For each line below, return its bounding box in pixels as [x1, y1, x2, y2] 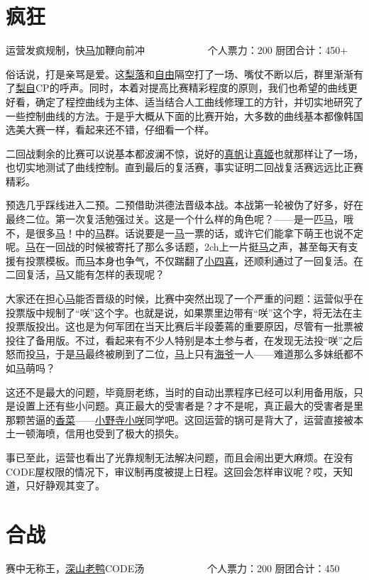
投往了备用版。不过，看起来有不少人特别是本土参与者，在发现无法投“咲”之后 [6, 332, 363, 347]
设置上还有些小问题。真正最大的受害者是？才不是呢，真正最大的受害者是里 [15, 398, 363, 413]
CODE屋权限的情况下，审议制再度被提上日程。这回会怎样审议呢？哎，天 [6, 464, 343, 478]
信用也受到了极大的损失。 [65, 426, 184, 441]
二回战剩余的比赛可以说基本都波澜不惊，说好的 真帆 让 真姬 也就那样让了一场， [6, 146, 363, 160]
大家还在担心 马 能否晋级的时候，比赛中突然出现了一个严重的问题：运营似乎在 [6, 291, 363, 306]
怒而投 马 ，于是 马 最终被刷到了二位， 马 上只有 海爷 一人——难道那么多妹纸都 [6, 346, 353, 361]
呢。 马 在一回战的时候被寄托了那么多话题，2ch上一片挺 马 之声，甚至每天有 [6, 239, 348, 254]
